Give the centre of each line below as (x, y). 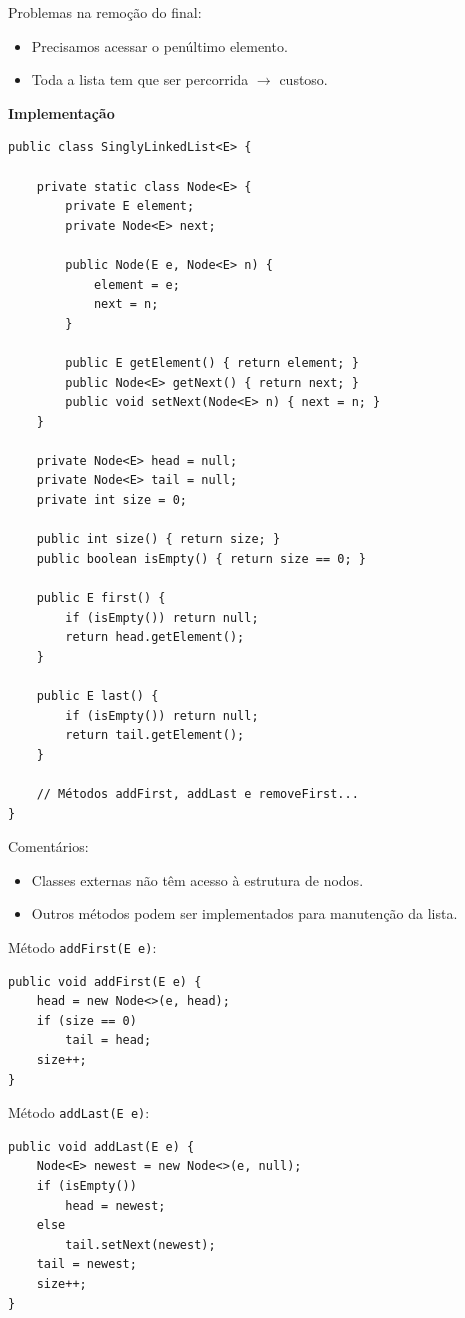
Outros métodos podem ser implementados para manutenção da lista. (244, 913)
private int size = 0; (111, 500)
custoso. (303, 79)
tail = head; (108, 1040)
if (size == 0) (86, 1020)
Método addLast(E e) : (79, 1112)
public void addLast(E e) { (101, 1146)
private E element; (130, 206)
